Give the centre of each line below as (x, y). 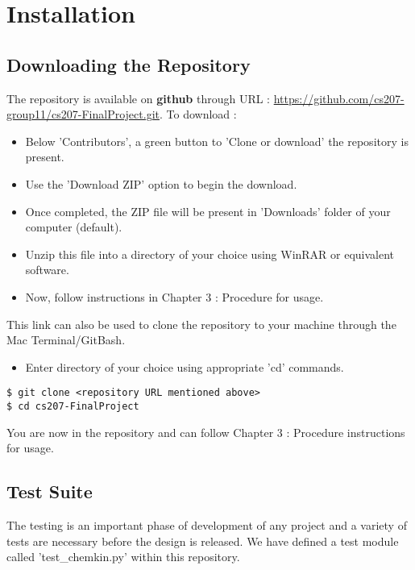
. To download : (198, 114)
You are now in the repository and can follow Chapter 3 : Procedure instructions (206, 432)
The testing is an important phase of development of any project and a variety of (207, 525)
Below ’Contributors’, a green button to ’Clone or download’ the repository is (217, 141)
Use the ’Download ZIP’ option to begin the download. (161, 183)
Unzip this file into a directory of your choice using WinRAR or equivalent (210, 254)
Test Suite (50, 491)
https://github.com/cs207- (339, 98)
